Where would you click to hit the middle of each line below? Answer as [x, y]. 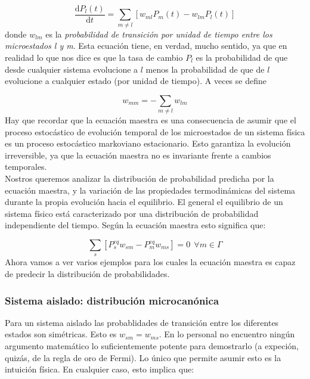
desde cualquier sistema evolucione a [72, 69]
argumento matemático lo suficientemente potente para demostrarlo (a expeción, [152, 346]
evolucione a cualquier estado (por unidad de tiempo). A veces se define [136, 81]
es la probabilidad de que [242, 57]
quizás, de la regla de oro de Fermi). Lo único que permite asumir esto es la [143, 357]
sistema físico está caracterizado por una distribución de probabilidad [132, 213]
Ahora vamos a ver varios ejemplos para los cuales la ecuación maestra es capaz [150, 262]
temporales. [26, 167]
